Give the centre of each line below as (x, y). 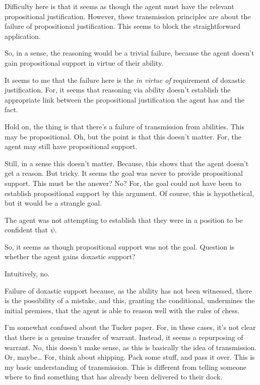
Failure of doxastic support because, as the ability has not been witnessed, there (128, 290)
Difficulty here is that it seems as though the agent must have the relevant (119, 6)
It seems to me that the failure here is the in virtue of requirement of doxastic (125, 80)
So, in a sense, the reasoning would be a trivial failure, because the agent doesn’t (129, 53)
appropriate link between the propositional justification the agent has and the (125, 99)
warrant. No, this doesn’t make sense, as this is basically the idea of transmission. (131, 347)
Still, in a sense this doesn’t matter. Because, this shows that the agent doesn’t (127, 163)
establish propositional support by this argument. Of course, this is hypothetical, (129, 193)
